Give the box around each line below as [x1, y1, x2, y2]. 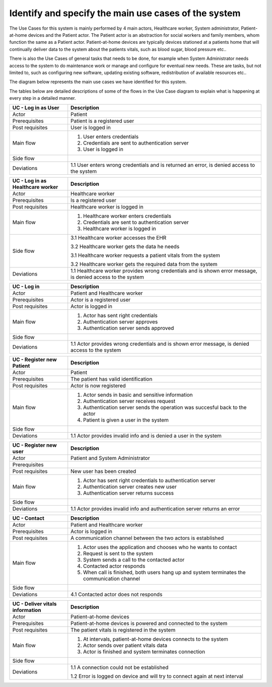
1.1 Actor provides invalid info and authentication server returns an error [71, 505, 240, 512]
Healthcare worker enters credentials [83, 213, 171, 220]
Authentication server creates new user [83, 484, 177, 491]
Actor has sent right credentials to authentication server [83, 477, 216, 484]
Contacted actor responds [83, 563, 146, 570]
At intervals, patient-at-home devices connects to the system [83, 636, 229, 643]
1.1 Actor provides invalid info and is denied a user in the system [71, 432, 222, 439]
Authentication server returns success [83, 490, 174, 497]
